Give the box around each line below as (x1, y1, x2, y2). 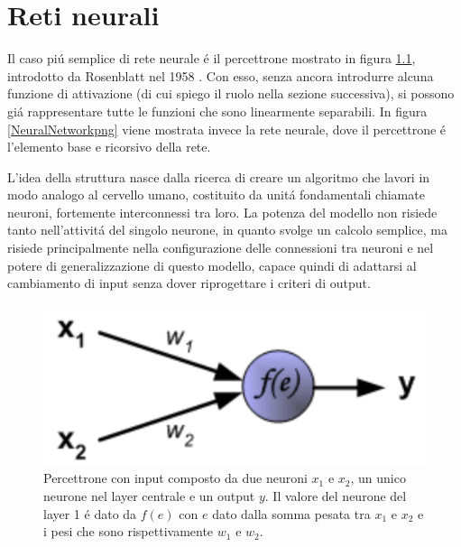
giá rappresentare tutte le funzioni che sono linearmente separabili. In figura (7, 101, 428, 120)
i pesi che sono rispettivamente (43, 522, 214, 541)
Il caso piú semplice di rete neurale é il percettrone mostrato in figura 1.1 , (7, 49, 416, 68)
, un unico (350, 468, 406, 487)
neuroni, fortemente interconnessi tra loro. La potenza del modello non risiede (7, 202, 438, 221)
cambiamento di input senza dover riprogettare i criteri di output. (7, 273, 371, 292)
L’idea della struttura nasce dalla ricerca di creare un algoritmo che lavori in (7, 167, 430, 186)
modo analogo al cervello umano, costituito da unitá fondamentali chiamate (7, 185, 425, 204)
